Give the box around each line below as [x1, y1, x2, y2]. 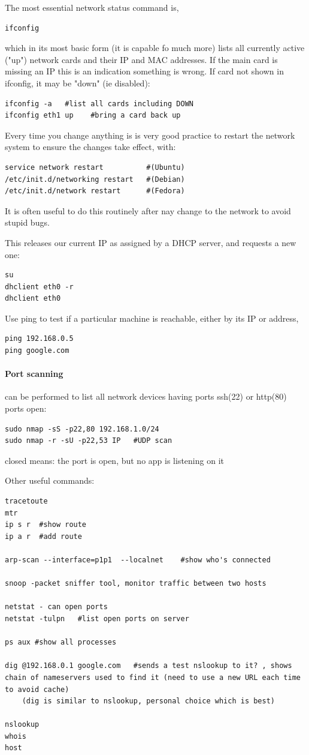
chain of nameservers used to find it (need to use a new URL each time [5, 673, 301, 682]
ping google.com [5, 346, 69, 355]
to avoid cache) [5, 685, 69, 694]
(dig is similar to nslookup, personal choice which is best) [22, 697, 275, 706]
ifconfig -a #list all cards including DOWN [5, 99, 193, 108]
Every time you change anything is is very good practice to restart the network [5, 128, 295, 141]
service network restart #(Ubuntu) [5, 163, 185, 172]
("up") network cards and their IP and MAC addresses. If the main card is [5, 53, 278, 65]
